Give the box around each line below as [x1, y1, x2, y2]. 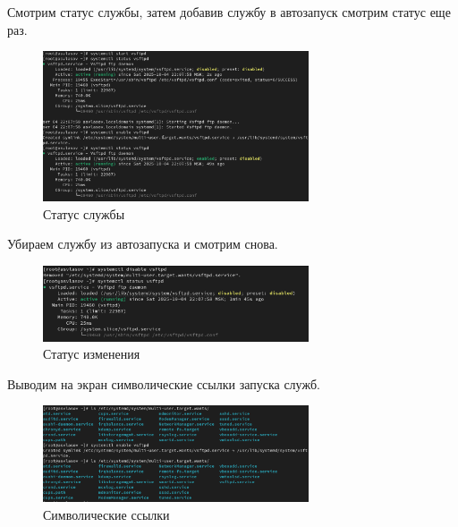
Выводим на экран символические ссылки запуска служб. [7, 374, 320, 393]
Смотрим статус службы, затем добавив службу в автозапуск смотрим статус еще [7, 3, 451, 21]
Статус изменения [43, 344, 140, 363]
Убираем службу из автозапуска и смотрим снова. [7, 234, 278, 253]
